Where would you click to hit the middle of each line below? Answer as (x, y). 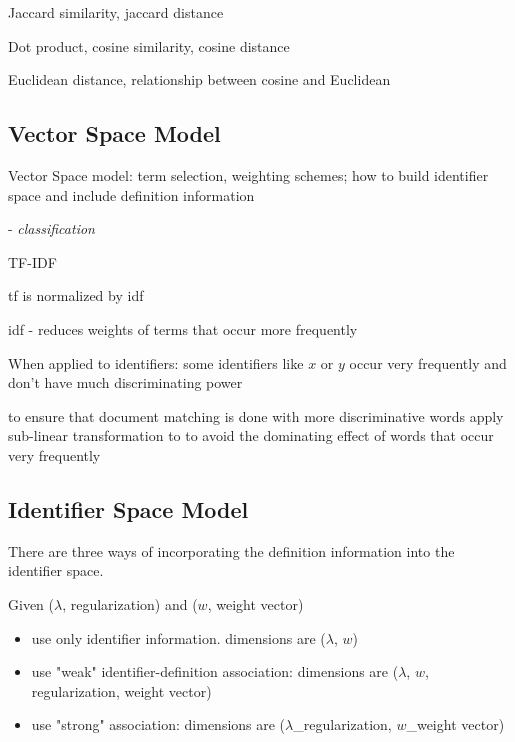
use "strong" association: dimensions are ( (158, 724)
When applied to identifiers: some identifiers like (156, 362)
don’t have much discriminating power (125, 382)
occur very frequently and (428, 362)
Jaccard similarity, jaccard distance (116, 12)
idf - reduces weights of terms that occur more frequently (183, 328)
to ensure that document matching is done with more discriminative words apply (256, 415)
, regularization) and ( (130, 603)
